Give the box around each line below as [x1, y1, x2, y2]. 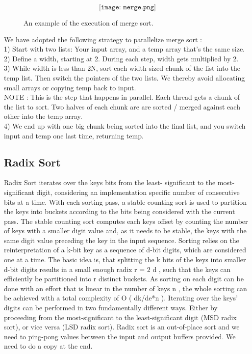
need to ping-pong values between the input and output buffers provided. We [4, 331, 236, 341]
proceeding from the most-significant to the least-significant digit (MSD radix [4, 312, 237, 322]
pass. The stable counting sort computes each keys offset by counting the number [4, 216, 248, 226]
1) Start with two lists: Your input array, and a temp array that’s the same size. [4, 44, 245, 54]
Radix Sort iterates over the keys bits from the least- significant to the [4, 177, 216, 188]
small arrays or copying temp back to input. [4, 82, 136, 92]
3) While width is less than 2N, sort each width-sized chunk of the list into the [4, 63, 240, 73]
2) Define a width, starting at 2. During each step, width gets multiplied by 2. [4, 53, 239, 63]
